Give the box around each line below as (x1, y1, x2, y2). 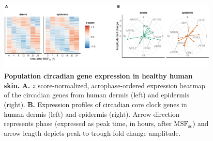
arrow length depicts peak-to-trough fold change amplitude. (4, 127, 181, 138)
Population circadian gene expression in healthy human (4, 71, 193, 81)
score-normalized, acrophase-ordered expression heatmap (37, 80, 206, 90)
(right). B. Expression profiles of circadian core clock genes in (4, 99, 187, 109)
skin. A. (4, 80, 30, 90)
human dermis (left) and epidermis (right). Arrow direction (4, 109, 180, 119)
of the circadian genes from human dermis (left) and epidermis (4, 90, 190, 100)
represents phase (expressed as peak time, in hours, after (4, 118, 172, 128)
